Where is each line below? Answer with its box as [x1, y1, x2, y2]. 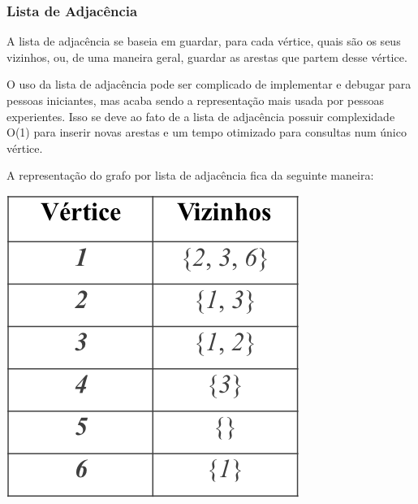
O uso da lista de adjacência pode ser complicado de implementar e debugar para [6, 76, 412, 93]
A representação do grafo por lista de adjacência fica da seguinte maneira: [6, 167, 374, 184]
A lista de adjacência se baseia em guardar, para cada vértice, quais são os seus [6, 33, 401, 50]
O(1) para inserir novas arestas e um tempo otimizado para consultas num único [6, 124, 407, 141]
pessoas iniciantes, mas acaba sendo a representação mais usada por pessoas [6, 92, 384, 108]
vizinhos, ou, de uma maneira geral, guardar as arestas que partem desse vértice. [6, 48, 407, 65]
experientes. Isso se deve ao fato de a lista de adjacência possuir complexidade [6, 107, 395, 124]
